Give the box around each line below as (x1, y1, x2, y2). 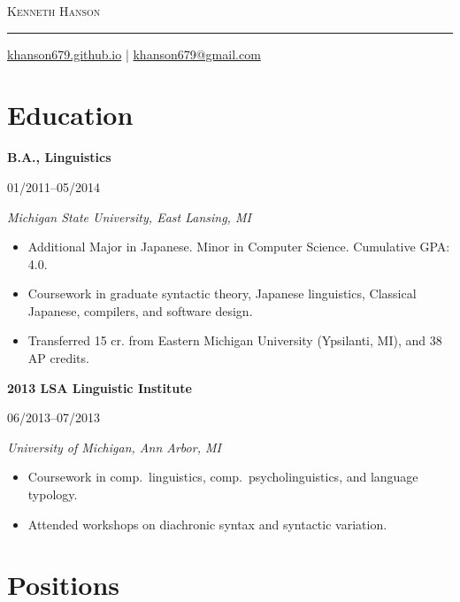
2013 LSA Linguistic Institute (7, 378, 192, 397)
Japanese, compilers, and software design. (27, 301, 253, 320)
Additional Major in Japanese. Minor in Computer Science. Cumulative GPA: (27, 237, 450, 256)
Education (7, 96, 134, 133)
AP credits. (27, 349, 89, 367)
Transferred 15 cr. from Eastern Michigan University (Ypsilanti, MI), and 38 (27, 331, 442, 350)
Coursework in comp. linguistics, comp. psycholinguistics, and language (27, 467, 418, 486)
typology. (27, 485, 78, 504)
